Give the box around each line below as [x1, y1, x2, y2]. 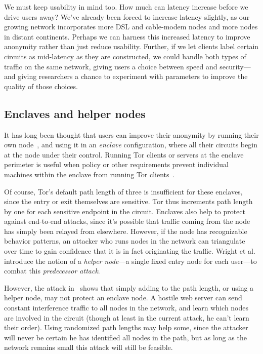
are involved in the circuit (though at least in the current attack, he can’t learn [4, 312, 249, 323]
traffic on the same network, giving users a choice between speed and [4, 61, 217, 71]
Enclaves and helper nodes [4, 105, 146, 121]
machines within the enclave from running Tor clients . [4, 169, 175, 179]
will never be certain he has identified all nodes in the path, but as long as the [4, 332, 247, 342]
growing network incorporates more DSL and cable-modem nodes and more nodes [4, 21, 258, 32]
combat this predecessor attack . [4, 265, 100, 276]
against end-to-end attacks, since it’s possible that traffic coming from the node [4, 216, 250, 226]
